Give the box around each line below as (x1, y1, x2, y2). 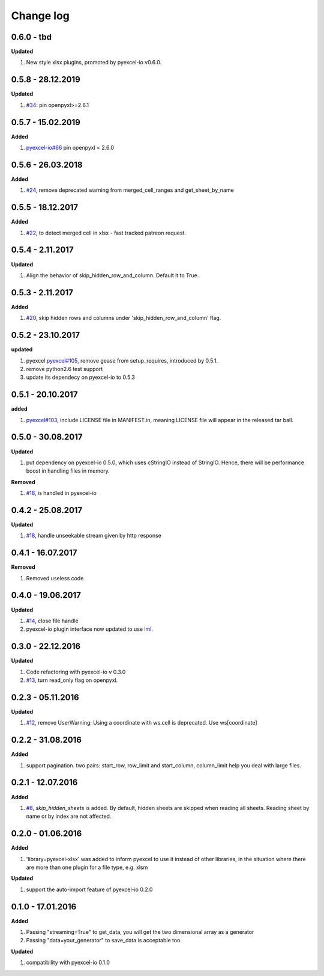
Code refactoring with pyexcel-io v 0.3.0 (26, 668, 126, 675)
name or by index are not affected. (26, 812, 112, 820)
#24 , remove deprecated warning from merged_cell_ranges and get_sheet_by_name (26, 186, 234, 194)
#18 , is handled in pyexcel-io (26, 490, 97, 497)
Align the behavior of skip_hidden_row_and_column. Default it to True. (26, 271, 199, 279)
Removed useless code (26, 574, 84, 582)
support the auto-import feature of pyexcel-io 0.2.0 (26, 886, 153, 893)
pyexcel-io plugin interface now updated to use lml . (26, 625, 153, 633)
